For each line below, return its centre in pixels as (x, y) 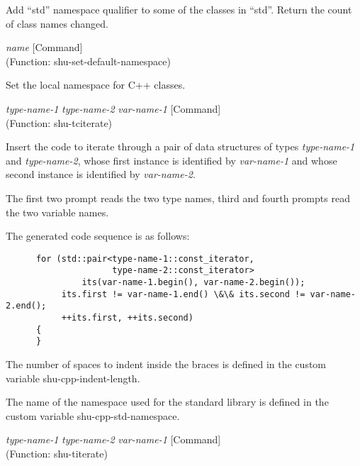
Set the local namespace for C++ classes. (96, 85)
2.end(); (26, 306)
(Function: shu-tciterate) (59, 122)
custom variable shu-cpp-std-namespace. (93, 415)
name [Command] (44, 47)
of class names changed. (57, 23)
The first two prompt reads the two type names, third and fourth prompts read (178, 198)
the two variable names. (57, 212)
